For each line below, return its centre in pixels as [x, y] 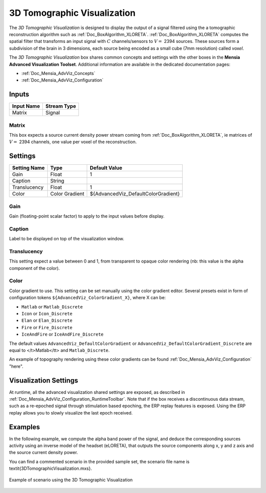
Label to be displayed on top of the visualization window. [66, 239]
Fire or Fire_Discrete [47, 327]
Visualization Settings [44, 380]
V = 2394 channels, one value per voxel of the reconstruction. [73, 142]
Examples [25, 427]
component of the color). [34, 268]
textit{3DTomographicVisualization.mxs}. [50, 468]
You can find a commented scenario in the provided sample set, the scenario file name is [99, 461]
